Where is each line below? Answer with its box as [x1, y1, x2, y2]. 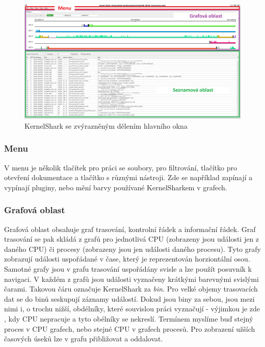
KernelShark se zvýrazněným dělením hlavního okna [24, 120, 188, 131]
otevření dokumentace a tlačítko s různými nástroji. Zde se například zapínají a [4, 172, 253, 183]
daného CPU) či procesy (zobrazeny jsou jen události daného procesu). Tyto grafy [4, 243, 261, 254]
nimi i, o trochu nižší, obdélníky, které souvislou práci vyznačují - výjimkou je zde [4, 303, 260, 314]
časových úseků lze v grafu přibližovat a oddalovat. [4, 333, 163, 344]
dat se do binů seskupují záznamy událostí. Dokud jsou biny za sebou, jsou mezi [4, 293, 255, 304]
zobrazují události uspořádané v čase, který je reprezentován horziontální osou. [4, 253, 250, 264]
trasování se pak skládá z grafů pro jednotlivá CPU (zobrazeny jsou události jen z [4, 234, 259, 244]
